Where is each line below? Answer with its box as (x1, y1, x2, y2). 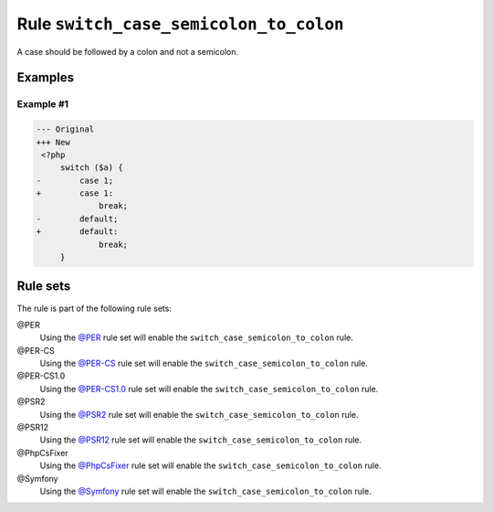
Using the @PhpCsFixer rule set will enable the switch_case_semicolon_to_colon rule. (39, 460, 383, 471)
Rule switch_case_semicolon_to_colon (16, 14, 344, 34)
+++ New (36, 137, 70, 147)
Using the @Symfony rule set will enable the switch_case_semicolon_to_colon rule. (39, 485, 372, 496)
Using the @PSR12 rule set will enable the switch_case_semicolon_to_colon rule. (39, 434, 362, 445)
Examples (16, 69, 75, 86)
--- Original (36, 124, 95, 134)
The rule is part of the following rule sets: (16, 303, 173, 314)
